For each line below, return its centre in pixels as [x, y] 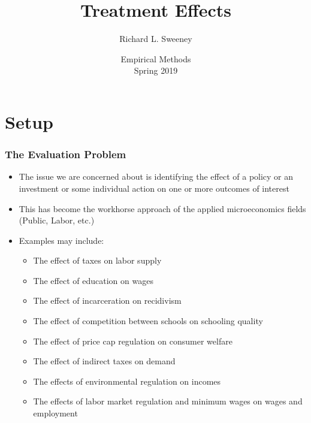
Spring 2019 [156, 70]
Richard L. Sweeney [156, 39]
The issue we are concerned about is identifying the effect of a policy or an [156, 176]
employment [55, 413]
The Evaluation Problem [66, 154]
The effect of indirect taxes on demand [104, 361]
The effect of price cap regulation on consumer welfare [133, 341]
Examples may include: [61, 240]
